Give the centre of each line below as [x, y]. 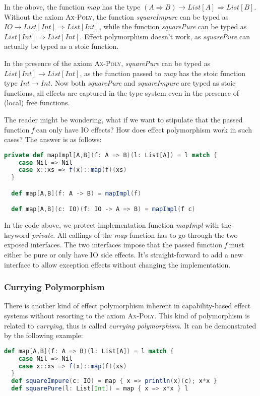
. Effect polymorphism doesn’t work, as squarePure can [165, 36]
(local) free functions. [37, 103]
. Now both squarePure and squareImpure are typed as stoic [143, 83]
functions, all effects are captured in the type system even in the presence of [121, 92]
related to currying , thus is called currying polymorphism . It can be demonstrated [130, 325]
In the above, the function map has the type [72, 7]
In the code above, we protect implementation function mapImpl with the [118, 225]
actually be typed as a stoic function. [61, 46]
